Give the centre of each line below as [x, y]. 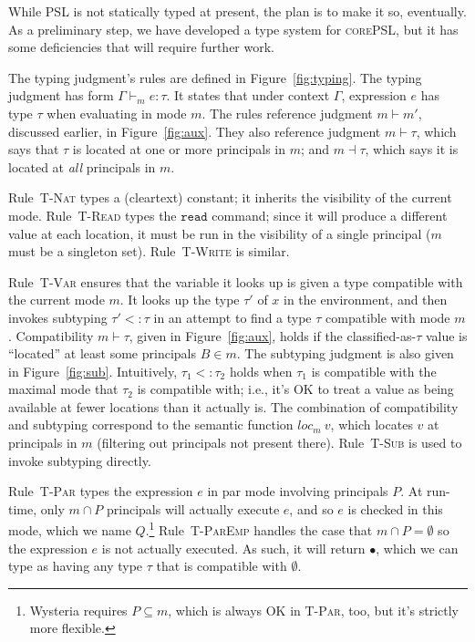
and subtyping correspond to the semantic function [151, 425]
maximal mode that [63, 389]
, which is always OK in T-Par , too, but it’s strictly [313, 610]
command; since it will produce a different [330, 215]
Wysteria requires [78, 610]
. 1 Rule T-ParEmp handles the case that [259, 529]
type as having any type [76, 566]
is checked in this [395, 508]
